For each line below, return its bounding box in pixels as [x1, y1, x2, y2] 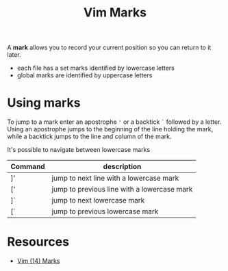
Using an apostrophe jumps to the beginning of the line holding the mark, [7, 125, 214, 133]
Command [10, 162, 46, 172]
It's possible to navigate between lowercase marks [7, 146, 151, 154]
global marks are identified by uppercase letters [16, 71, 153, 79]
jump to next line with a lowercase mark [51, 173, 179, 183]
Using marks [7, 95, 81, 111]
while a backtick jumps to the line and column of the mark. [7, 132, 172, 141]
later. [7, 51, 22, 59]
